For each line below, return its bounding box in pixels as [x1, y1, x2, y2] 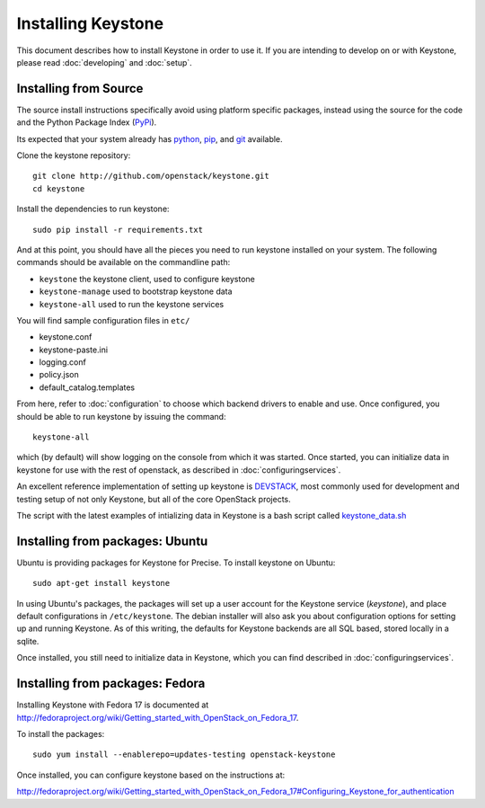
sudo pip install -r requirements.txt [32, 225, 204, 235]
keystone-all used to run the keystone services [39, 298, 225, 309]
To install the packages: [16, 728, 105, 739]
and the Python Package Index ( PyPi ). [16, 117, 157, 128]
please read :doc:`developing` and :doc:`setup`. [16, 57, 192, 67]
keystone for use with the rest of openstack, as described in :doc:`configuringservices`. [16, 464, 341, 475]
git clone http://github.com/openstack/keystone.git [32, 171, 269, 182]
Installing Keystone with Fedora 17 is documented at [16, 699, 209, 710]
